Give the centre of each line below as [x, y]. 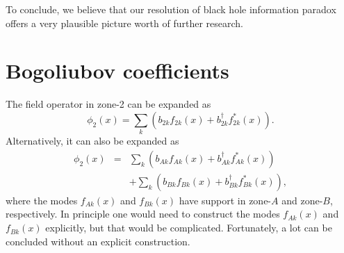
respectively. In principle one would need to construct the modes [143, 214]
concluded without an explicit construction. [98, 241]
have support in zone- [225, 200]
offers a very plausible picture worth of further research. [124, 23]
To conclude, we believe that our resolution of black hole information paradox [171, 9]
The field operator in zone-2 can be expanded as [108, 104]
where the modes [42, 200]
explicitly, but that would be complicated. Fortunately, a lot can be [189, 228]
